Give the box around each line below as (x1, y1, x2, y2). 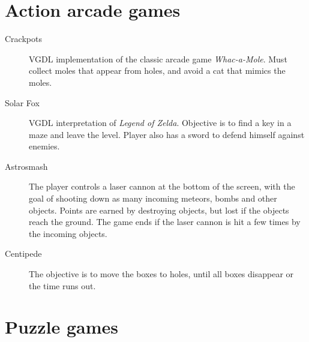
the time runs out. (29, 279, 96, 292)
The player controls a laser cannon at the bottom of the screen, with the (29, 180, 295, 193)
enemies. (29, 140, 60, 152)
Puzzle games (5, 314, 118, 339)
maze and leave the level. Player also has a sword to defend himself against (29, 128, 305, 140)
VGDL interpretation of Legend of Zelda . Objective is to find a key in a (29, 116, 292, 129)
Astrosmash (5, 160, 48, 172)
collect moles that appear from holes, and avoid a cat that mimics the (29, 64, 286, 77)
